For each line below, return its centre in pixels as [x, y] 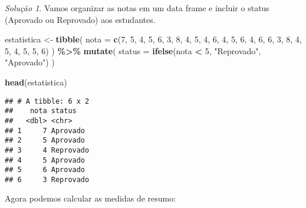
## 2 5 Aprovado [45, 141]
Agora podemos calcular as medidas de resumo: [91, 198]
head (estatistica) [36, 82]
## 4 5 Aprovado [45, 160]
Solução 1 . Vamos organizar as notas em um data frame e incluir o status [137, 8]
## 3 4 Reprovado [47, 150]
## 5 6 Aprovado [45, 170]
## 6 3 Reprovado [47, 179]
